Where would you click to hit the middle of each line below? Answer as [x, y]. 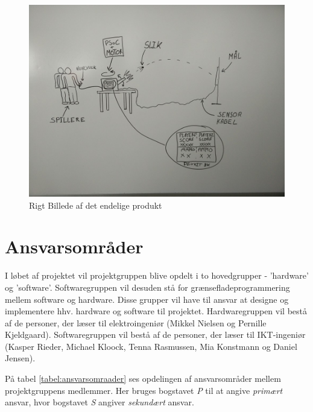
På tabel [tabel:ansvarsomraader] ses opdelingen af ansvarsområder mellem [143, 379]
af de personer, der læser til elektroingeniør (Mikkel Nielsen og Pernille [136, 322]
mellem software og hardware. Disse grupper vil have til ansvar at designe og [147, 299]
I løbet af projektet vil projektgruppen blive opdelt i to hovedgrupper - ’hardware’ [157, 275]
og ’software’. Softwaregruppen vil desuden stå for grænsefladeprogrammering [147, 287]
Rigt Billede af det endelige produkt [96, 205]
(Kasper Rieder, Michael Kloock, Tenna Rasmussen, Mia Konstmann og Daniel [151, 346]
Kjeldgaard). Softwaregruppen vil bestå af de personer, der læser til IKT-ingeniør [155, 334]
